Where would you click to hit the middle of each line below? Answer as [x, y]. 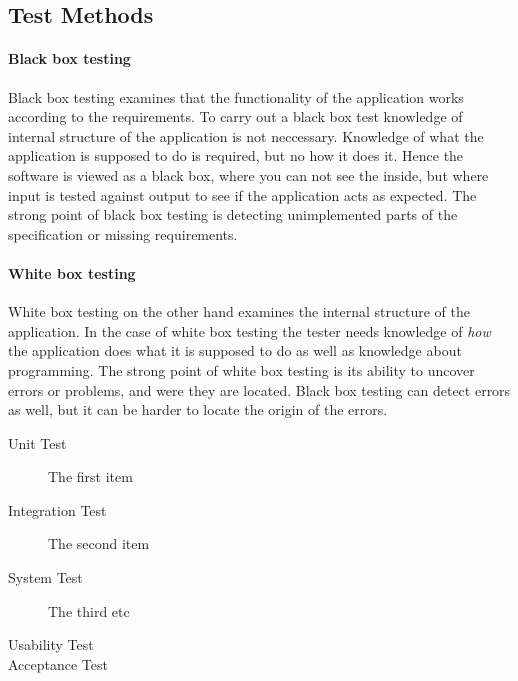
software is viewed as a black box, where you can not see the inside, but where [248, 174]
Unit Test [37, 442]
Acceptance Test [58, 663]
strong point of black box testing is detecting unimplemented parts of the [233, 214]
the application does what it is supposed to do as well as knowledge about [235, 350]
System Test [45, 577]
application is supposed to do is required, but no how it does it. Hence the [236, 155]
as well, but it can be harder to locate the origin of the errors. [198, 409]
